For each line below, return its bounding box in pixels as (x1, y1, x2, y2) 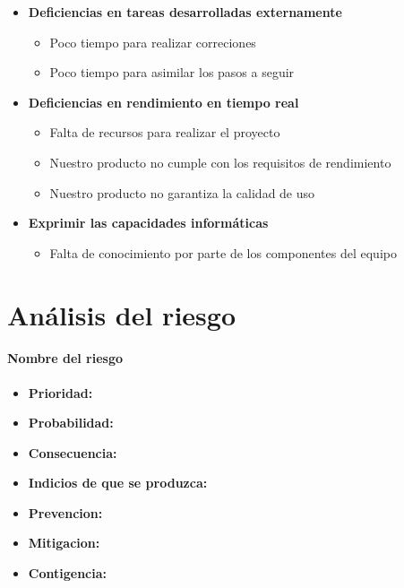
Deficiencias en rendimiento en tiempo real (28, 92, 299, 111)
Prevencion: (28, 503, 103, 522)
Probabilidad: (28, 413, 114, 432)
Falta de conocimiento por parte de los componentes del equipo (49, 243, 397, 262)
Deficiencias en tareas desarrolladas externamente (28, 3, 342, 21)
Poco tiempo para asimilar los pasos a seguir (49, 63, 295, 82)
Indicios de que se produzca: (28, 473, 208, 492)
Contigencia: (28, 564, 107, 583)
